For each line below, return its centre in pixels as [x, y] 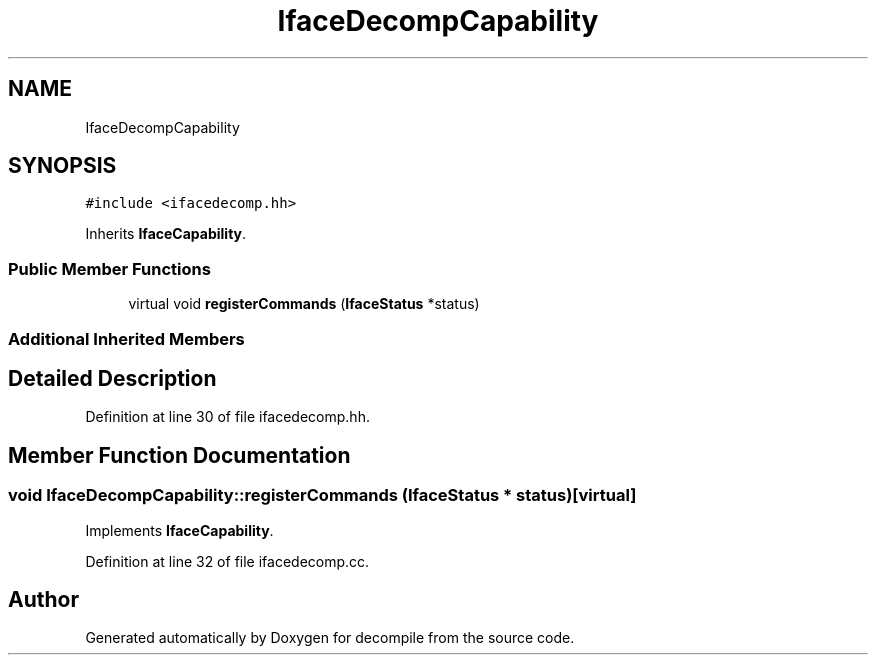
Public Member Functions [109, 268]
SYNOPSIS [62, 166]
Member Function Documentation [179, 455]
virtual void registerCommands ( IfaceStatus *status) [304, 304]
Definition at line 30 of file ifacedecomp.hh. [227, 417]
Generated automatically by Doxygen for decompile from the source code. [330, 638]
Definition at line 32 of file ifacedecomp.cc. [227, 561]
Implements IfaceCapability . [179, 530]
